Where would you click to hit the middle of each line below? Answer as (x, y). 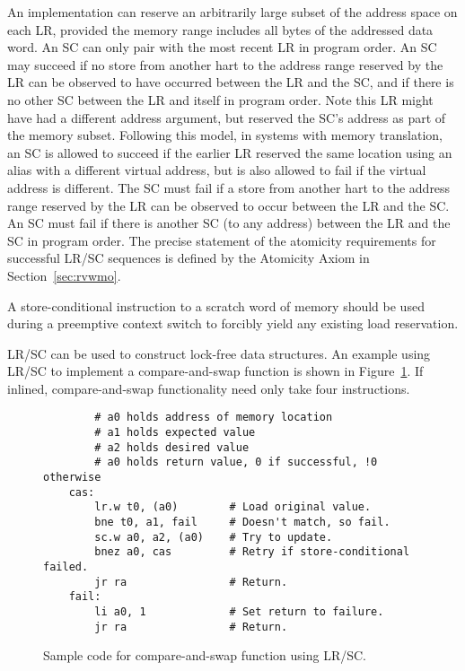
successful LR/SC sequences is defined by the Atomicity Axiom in (189, 258)
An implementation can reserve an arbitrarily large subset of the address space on (232, 12)
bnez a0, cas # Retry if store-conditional (252, 552)
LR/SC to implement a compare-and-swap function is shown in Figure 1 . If (215, 371)
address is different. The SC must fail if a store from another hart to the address (229, 187)
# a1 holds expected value (175, 433)
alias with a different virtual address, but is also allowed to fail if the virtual (217, 170)
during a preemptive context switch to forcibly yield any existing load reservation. (233, 323)
